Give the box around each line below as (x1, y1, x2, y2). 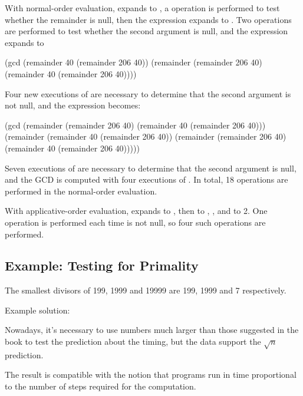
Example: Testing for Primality (5, 256, 199, 275)
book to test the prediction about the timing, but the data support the (5, 335, 261, 348)
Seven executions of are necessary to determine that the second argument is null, (5, 161, 297, 174)
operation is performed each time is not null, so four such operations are (5, 216, 266, 228)
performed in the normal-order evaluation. (5, 184, 157, 197)
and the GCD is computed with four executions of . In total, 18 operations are (5, 173, 288, 186)
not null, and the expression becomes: (5, 99, 141, 111)
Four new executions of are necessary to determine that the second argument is (5, 87, 291, 100)
